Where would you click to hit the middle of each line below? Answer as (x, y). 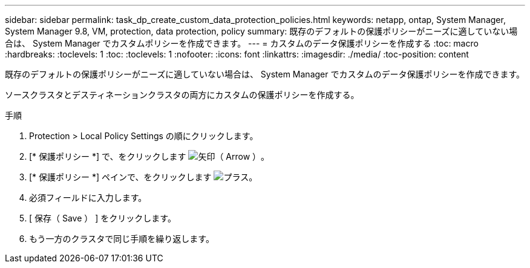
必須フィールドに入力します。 (88, 198)
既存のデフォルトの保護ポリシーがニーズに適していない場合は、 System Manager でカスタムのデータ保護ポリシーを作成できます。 (265, 74)
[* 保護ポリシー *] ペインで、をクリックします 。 (143, 177)
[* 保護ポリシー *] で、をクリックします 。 (149, 156)
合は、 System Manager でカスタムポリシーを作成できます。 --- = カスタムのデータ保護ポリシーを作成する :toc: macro (242, 43)
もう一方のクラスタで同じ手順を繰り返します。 (122, 239)
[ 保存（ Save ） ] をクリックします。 (103, 218)
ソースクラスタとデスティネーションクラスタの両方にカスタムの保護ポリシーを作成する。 (182, 95)
